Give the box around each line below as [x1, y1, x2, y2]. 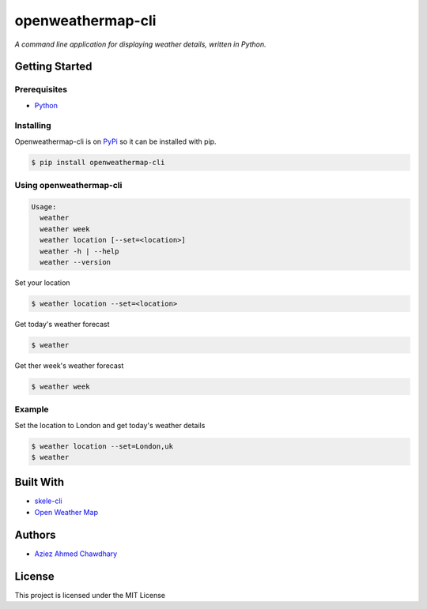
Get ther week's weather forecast [14, 360, 124, 370]
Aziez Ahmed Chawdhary [34, 549, 118, 558]
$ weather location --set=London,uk [31, 442, 174, 450]
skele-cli [34, 496, 62, 506]
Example [14, 404, 49, 415]
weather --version [40, 258, 111, 266]
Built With [14, 476, 65, 489]
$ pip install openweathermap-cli [31, 158, 165, 167]
